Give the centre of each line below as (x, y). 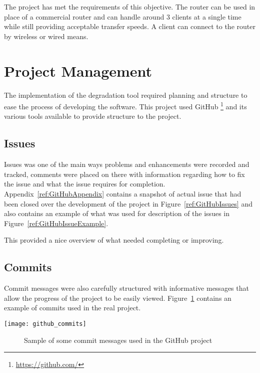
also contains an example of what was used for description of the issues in (117, 213)
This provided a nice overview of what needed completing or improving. (114, 240)
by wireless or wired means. (46, 36)
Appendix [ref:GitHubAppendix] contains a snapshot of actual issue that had (123, 193)
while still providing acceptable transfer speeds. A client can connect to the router (130, 26)
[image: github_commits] (45, 324)
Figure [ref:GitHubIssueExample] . (56, 223)
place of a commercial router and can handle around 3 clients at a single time (123, 16)
